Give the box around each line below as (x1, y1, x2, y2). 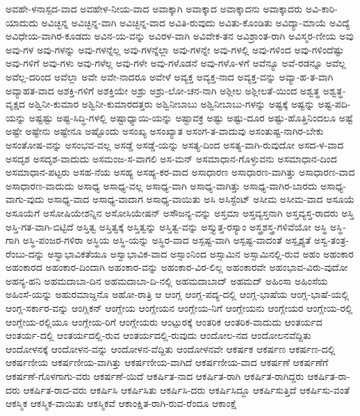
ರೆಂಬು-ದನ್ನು (6, 246, 44, 260)
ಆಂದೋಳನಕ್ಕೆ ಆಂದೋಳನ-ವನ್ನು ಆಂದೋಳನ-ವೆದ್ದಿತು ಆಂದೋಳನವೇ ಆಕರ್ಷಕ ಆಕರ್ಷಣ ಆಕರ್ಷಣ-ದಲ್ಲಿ (6, 341, 336, 356)
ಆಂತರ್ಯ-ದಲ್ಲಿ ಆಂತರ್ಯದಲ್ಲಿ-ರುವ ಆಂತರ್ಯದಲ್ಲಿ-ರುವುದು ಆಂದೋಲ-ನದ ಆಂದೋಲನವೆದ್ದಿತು (6, 328, 311, 342)
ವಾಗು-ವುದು (6, 192, 44, 206)
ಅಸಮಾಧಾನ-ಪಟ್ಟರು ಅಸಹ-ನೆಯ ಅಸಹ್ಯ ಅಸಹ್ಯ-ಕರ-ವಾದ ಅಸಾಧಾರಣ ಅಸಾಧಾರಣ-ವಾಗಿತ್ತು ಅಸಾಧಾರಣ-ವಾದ (6, 165, 355, 179)
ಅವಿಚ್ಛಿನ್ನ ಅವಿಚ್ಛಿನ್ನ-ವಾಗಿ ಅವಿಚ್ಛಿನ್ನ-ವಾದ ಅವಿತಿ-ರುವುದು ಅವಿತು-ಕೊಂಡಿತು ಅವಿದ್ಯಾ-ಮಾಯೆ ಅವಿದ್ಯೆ (41, 15, 350, 29)
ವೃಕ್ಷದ (6, 97, 26, 111)
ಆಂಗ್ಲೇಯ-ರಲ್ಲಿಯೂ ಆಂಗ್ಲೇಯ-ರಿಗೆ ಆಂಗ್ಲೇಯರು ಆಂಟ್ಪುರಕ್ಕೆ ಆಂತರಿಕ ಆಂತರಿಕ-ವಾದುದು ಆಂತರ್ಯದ (6, 314, 322, 328)
